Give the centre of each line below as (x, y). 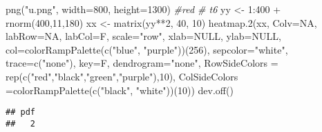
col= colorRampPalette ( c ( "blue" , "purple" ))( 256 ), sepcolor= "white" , (147, 49)
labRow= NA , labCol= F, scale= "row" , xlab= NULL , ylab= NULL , (143, 36)
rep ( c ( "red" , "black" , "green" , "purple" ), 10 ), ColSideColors (122, 76)
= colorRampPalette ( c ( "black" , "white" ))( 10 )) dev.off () (120, 90)
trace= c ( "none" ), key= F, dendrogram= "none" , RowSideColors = (142, 63)
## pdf (20, 112)
